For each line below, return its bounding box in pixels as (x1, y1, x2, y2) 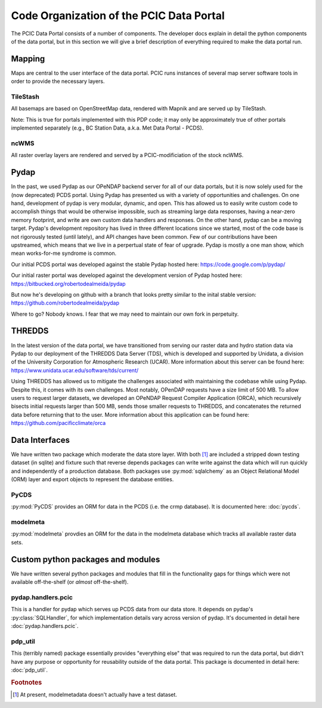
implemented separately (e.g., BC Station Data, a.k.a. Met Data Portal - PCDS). (11, 124, 204, 131)
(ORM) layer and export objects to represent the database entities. (11, 476, 174, 483)
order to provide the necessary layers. (11, 78, 105, 85)
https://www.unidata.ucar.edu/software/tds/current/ (11, 367, 139, 374)
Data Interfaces (11, 435, 70, 445)
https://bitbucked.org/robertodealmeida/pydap (11, 280, 126, 287)
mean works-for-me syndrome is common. (11, 250, 117, 257)
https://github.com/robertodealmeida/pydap (11, 299, 119, 307)
